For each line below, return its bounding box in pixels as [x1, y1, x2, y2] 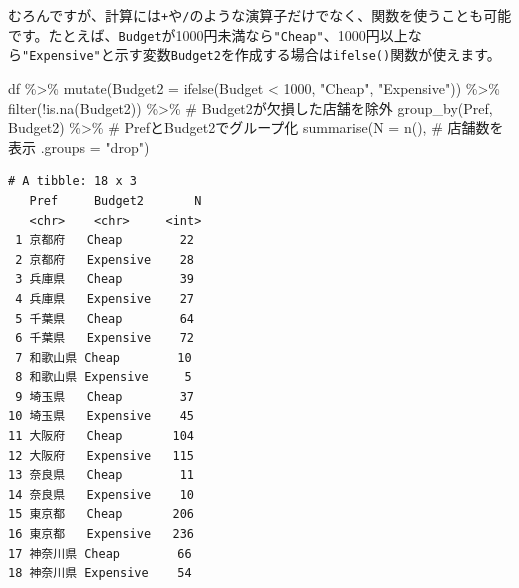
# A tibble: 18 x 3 [8, 174, 137, 189]
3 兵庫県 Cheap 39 [15, 272, 195, 287]
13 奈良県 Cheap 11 [8, 468, 195, 483]
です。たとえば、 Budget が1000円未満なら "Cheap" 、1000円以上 [8, 24, 408, 45]
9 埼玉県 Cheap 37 [15, 389, 195, 404]
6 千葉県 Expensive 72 [15, 331, 195, 346]
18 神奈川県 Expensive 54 [8, 566, 192, 581]
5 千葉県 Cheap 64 [15, 311, 195, 326]
